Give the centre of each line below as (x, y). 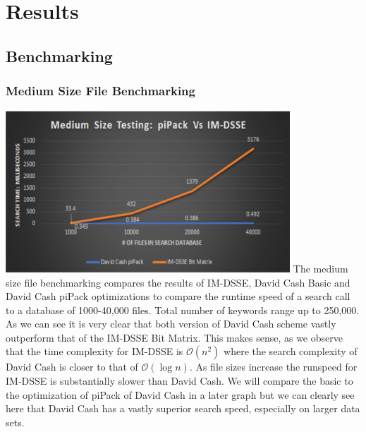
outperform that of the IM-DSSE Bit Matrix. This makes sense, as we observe (174, 337)
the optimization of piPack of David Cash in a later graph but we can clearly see (180, 394)
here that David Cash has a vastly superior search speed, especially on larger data (183, 408)
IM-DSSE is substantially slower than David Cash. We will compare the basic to (179, 381)
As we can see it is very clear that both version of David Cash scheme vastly (171, 324)
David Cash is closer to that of (72, 367)
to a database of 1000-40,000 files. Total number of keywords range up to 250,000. (183, 310)
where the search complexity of (291, 351)
